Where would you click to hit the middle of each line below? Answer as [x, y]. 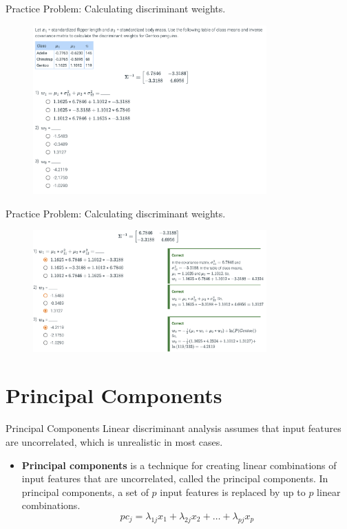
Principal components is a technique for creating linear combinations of [179, 465]
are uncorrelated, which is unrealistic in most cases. [114, 441]
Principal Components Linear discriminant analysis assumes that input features [173, 428]
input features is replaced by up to [233, 492]
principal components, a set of [85, 492]
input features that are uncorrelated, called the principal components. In [175, 478]
